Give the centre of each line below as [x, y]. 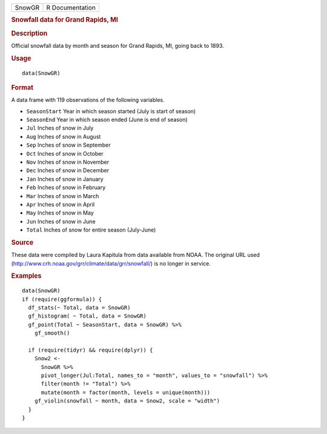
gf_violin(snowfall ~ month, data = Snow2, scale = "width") [127, 401]
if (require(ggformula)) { [62, 299]
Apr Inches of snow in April [61, 204]
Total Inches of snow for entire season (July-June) [91, 230]
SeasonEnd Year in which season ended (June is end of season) [107, 120]
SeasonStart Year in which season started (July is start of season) [111, 111]
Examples [26, 276]
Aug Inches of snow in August [64, 136]
